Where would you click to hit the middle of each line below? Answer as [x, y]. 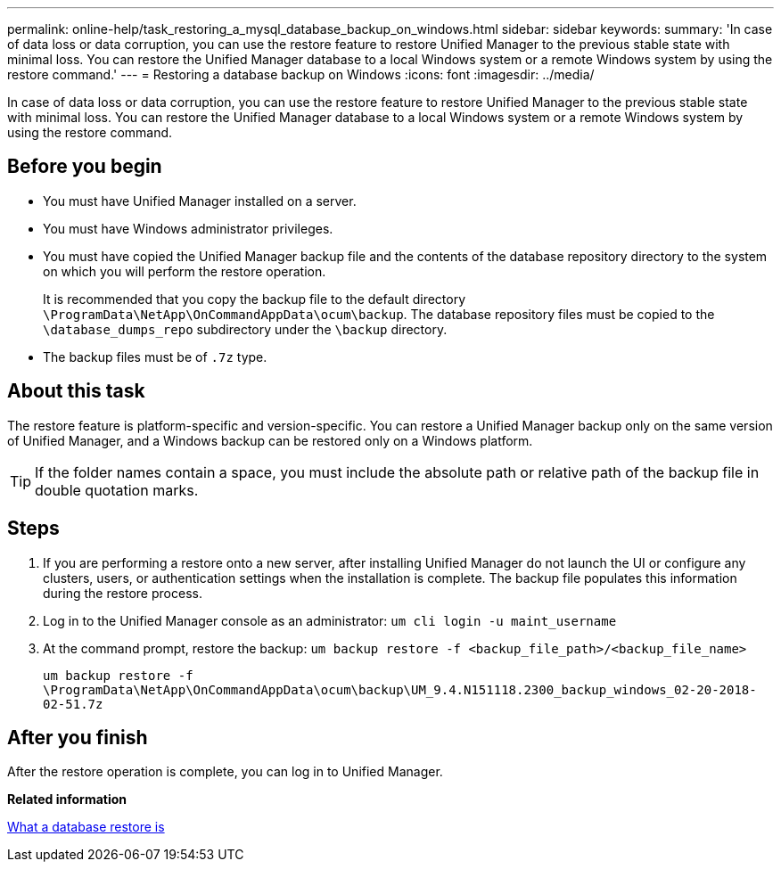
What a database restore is [86, 827]
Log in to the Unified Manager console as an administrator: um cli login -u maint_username [330, 620]
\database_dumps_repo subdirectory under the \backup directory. [245, 329]
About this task [76, 391]
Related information [67, 799]
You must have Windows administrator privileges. [188, 228]
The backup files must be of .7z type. [155, 357]
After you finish [78, 737]
